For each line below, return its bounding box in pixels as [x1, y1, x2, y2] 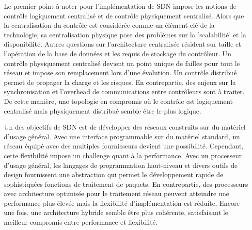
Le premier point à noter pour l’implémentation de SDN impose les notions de [4, 1, 236, 11]
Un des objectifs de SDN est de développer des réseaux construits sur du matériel [4, 122, 246, 132]
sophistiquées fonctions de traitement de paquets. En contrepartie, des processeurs [4, 179, 248, 189]
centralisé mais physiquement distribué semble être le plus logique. [4, 105, 201, 115]
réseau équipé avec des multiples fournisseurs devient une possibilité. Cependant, [4, 141, 244, 151]
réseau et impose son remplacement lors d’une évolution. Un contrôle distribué [4, 67, 237, 78]
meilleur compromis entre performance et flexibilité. [4, 217, 157, 227]
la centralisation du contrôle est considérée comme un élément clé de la [4, 20, 215, 30]
